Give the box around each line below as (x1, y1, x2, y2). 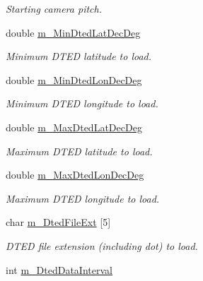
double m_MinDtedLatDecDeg (6, 25, 141, 40)
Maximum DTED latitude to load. (6, 143, 153, 158)
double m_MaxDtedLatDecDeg (6, 119, 142, 134)
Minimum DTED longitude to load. (6, 96, 158, 111)
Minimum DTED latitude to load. (6, 49, 152, 64)
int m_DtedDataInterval (6, 262, 112, 277)
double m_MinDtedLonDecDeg (6, 72, 142, 87)
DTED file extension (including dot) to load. (6, 238, 198, 253)
